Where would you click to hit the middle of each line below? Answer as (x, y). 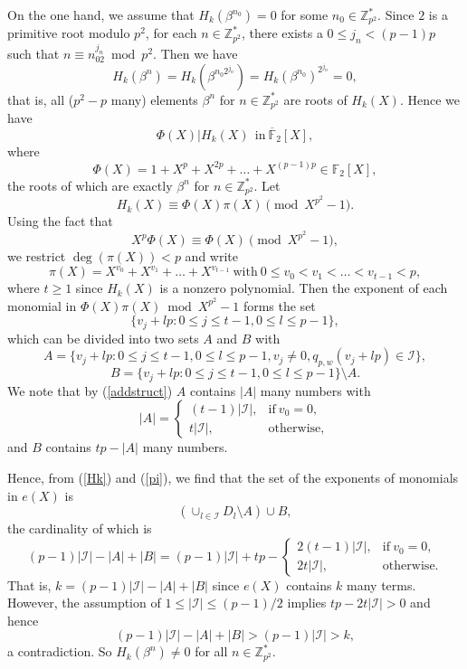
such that (33, 54)
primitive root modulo (69, 33)
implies (307, 603)
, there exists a (282, 33)
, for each (171, 33)
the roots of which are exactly (90, 185)
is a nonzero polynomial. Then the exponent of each (304, 288)
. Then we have (195, 54)
